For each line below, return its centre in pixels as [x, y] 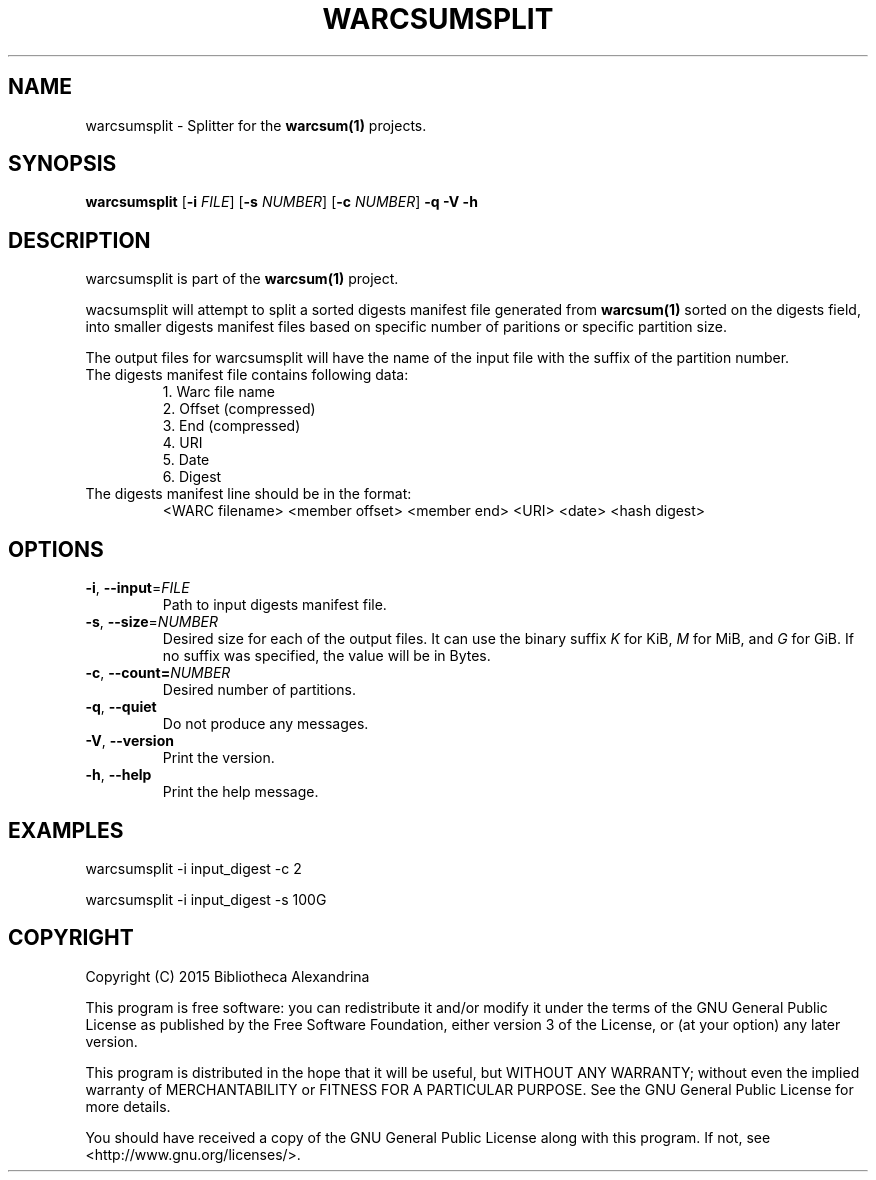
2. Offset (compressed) [239, 409]
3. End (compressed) [231, 426]
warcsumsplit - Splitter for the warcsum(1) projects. [256, 125]
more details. [128, 1106]
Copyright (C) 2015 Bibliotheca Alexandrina [227, 976]
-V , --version [129, 741]
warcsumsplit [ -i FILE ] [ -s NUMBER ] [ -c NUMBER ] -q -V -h [281, 202]
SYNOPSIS [62, 164]
